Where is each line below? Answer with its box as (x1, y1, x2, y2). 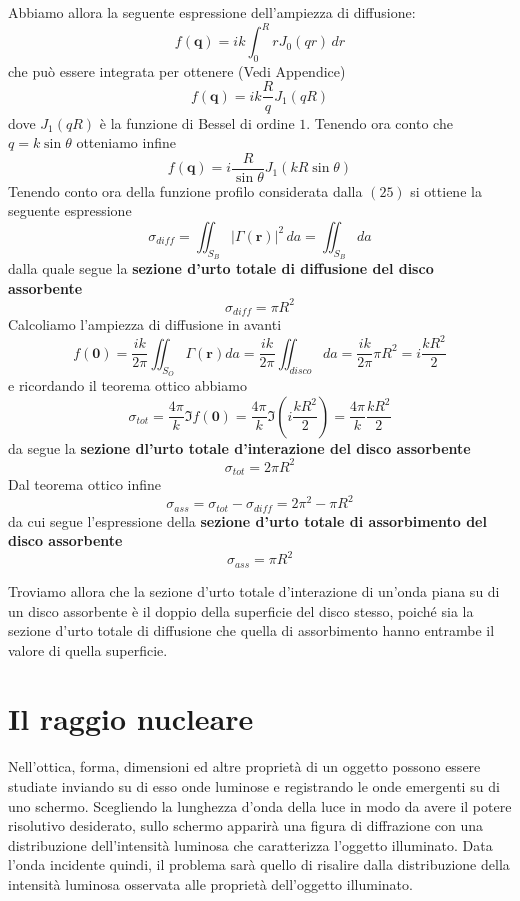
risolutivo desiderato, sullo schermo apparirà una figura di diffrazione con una (8, 815, 484, 836)
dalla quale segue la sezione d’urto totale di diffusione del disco (8, 258, 434, 279)
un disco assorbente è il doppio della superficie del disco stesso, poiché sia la (8, 600, 474, 621)
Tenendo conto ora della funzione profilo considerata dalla (8, 180, 363, 201)
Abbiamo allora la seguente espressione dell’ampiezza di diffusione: (8, 2, 416, 22)
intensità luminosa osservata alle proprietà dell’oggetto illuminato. (8, 873, 413, 894)
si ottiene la (410, 180, 482, 201)
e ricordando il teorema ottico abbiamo (8, 375, 247, 396)
